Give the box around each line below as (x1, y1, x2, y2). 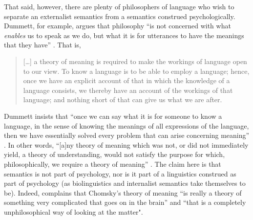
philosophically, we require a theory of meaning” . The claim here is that (4, 158, 221, 169)
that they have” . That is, (4, 40, 81, 50)
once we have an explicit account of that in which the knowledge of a (23, 75, 230, 86)
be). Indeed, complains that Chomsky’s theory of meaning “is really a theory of (4, 187, 242, 198)
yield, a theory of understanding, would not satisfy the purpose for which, (4, 149, 225, 159)
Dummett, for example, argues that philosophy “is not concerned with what (4, 21, 231, 31)
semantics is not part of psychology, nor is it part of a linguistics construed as (4, 168, 236, 178)
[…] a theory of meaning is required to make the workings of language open (23, 56, 247, 66)
